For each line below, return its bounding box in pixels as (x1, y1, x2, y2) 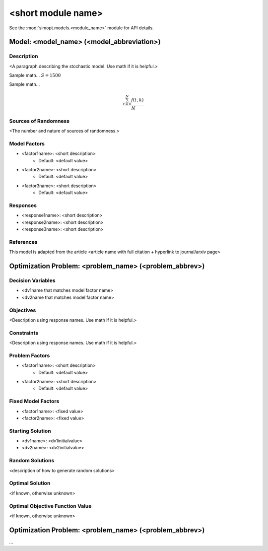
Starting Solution (9, 427, 52, 434)
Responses (9, 202, 37, 208)
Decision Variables (9, 277, 56, 284)
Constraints (9, 329, 39, 336)
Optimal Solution (9, 480, 51, 486)
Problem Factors (9, 352, 50, 359)
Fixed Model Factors (9, 398, 60, 405)
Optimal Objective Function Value (9, 502, 92, 509)
